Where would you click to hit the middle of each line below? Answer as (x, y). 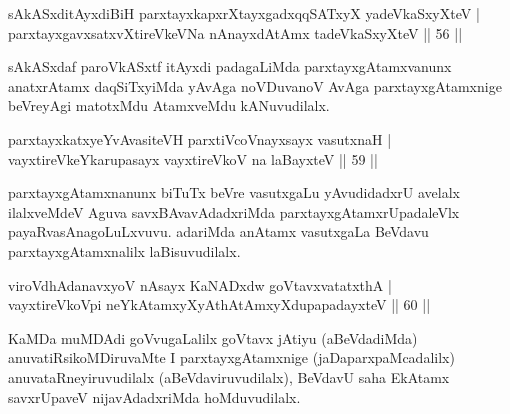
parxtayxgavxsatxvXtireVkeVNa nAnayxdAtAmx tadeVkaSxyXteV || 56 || (235, 32)
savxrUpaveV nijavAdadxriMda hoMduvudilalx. (154, 396)
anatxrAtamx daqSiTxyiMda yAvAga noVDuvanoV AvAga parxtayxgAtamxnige (255, 85)
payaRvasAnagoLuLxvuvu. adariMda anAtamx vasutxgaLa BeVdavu (218, 231)
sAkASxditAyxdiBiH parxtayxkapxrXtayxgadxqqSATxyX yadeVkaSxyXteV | (244, 13)
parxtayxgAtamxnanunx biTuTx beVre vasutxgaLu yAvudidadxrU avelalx (234, 192)
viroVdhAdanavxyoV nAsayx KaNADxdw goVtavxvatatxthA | (200, 284)
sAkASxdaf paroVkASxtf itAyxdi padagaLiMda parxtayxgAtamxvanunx (230, 66)
